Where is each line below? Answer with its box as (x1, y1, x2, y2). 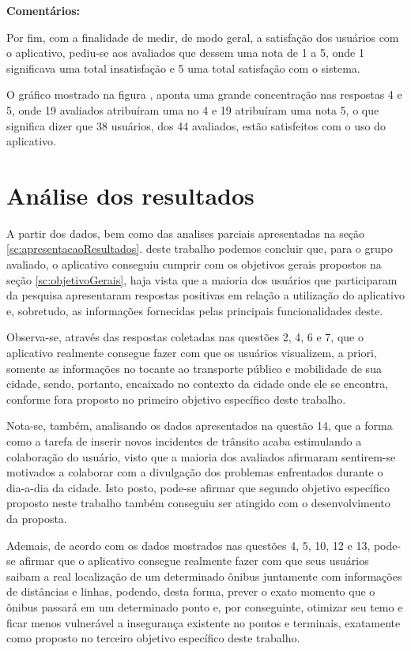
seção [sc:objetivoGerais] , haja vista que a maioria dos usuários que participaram (6, 271, 398, 288)
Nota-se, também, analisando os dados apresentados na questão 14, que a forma (6, 417, 393, 434)
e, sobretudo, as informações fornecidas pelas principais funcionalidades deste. (6, 302, 383, 318)
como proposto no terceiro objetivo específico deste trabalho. (6, 630, 300, 646)
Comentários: (6, 2, 81, 18)
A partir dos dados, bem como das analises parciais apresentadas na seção (6, 224, 365, 241)
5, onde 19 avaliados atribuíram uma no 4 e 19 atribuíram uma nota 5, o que (6, 101, 379, 118)
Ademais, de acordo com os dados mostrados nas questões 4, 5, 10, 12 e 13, (6, 536, 371, 553)
